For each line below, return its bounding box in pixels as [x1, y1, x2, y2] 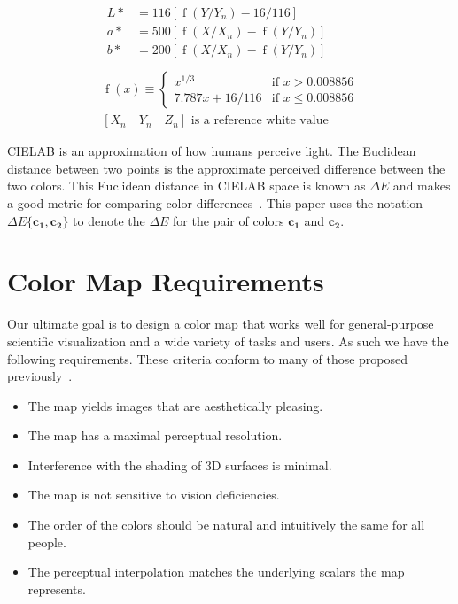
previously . [7, 367, 73, 385]
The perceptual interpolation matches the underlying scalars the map [27, 562, 405, 581]
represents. [27, 579, 86, 598]
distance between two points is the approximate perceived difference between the [7, 159, 446, 177]
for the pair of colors [173, 211, 284, 229]
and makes [392, 176, 451, 195]
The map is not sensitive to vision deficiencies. [27, 485, 280, 504]
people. [27, 532, 66, 551]
